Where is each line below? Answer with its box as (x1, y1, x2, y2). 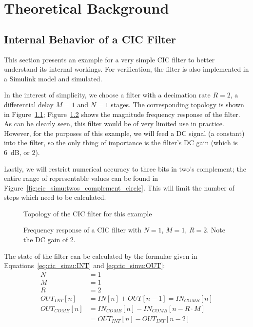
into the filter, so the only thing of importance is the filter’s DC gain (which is (4, 137, 238, 148)
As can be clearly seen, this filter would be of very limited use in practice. (4, 118, 224, 129)
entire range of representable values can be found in (4, 173, 158, 183)
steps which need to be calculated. (4, 192, 106, 202)
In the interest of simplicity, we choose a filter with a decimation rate (4, 90, 211, 100)
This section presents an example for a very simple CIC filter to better (4, 54, 215, 64)
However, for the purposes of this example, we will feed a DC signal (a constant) (4, 128, 245, 138)
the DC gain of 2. (23, 234, 76, 245)
